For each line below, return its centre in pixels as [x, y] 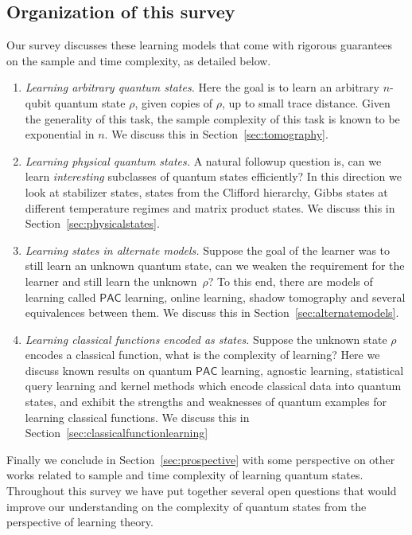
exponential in [60, 134]
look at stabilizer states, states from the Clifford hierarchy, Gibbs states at [206, 191]
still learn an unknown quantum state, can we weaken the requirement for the [215, 266]
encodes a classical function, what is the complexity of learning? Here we [202, 355]
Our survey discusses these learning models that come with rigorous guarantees [200, 45]
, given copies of [174, 102]
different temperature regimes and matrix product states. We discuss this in [210, 207]
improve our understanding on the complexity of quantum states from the [187, 506]
